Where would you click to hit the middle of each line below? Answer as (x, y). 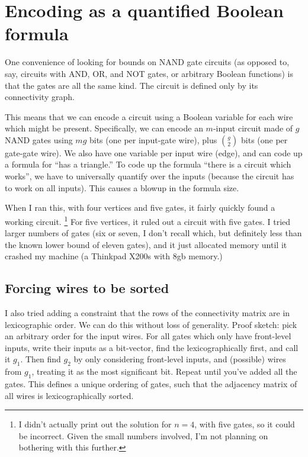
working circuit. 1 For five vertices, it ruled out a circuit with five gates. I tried (148, 220)
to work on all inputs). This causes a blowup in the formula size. (122, 187)
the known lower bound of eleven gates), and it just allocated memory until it (146, 244)
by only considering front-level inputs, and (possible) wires (180, 359)
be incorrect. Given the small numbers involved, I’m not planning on (143, 435)
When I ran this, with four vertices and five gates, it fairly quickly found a (140, 207)
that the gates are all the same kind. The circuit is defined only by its (131, 85)
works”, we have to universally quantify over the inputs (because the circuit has (150, 176)
